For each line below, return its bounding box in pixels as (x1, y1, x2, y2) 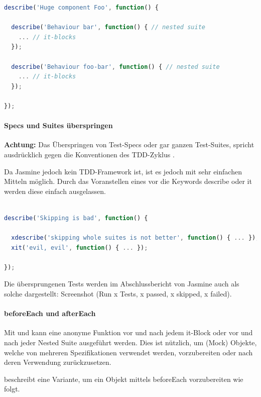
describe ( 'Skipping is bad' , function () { (4, 214, 148, 222)
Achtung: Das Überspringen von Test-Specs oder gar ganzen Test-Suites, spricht (4, 139, 254, 150)
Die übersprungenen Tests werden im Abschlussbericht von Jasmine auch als (4, 278, 239, 289)
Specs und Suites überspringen (4, 120, 113, 131)
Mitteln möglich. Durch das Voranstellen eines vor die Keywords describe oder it (4, 176, 252, 186)
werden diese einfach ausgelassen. (4, 185, 106, 196)
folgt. (4, 383, 20, 394)
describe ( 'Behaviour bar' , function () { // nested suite (11, 24, 205, 31)
